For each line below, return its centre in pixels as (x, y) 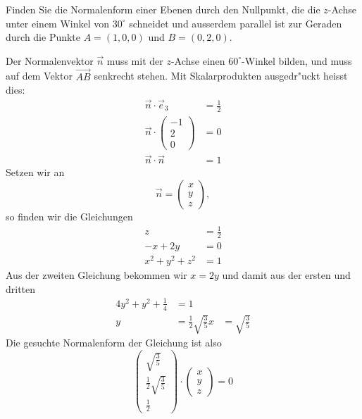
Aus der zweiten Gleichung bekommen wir (96, 275)
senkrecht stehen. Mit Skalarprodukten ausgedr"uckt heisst (221, 76)
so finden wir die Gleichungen (69, 216)
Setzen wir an (35, 172)
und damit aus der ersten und (286, 275)
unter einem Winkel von (58, 23)
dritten (21, 288)
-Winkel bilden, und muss (297, 60)
